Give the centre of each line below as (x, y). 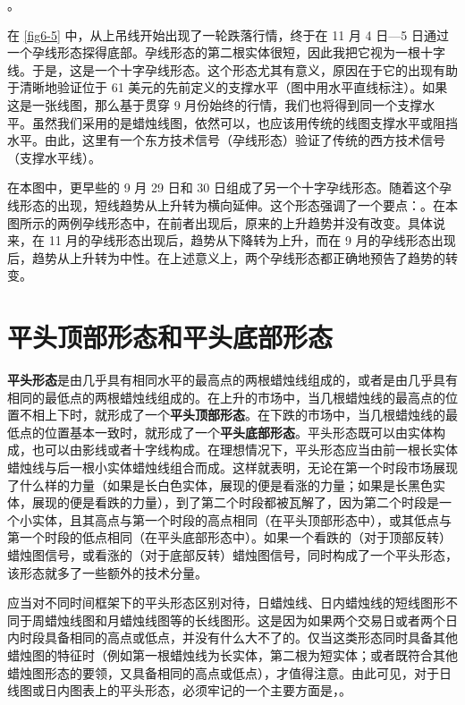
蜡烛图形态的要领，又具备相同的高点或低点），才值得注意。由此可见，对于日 (229, 672)
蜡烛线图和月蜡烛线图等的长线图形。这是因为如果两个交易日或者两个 (245, 620)
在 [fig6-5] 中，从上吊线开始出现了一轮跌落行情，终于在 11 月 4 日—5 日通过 (228, 34)
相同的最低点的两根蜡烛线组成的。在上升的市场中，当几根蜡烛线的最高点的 (226, 397)
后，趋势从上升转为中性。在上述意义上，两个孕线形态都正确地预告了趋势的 (226, 257)
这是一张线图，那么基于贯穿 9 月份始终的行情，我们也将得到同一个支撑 (215, 104)
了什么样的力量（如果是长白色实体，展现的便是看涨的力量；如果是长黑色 (220, 484)
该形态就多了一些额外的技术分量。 (107, 572)
